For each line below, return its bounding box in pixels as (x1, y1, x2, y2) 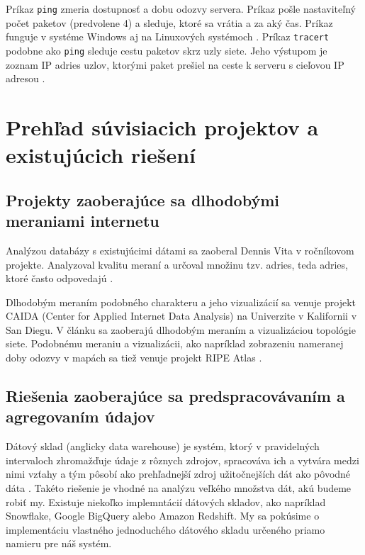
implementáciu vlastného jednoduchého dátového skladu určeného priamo (6, 522, 325, 537)
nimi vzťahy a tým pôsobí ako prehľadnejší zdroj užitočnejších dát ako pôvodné (6, 466, 351, 481)
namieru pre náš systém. (6, 536, 112, 551)
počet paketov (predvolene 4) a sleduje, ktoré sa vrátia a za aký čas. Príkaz (6, 15, 333, 30)
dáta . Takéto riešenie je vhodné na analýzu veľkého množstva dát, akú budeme (6, 481, 352, 495)
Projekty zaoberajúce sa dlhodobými (6, 189, 279, 211)
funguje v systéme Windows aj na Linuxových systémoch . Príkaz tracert (6, 29, 330, 44)
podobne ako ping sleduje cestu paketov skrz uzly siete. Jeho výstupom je (6, 43, 327, 57)
